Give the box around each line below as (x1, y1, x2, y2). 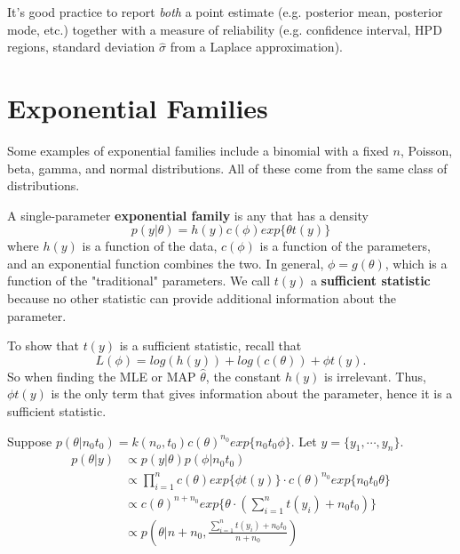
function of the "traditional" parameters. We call (7, 271, 271, 290)
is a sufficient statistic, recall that (119, 336, 302, 355)
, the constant (205, 366, 282, 385)
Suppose (7, 431, 52, 450)
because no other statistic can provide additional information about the (7, 289, 396, 308)
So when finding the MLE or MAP (7, 366, 196, 385)
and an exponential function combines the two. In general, (7, 253, 324, 272)
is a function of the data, (82, 237, 218, 255)
